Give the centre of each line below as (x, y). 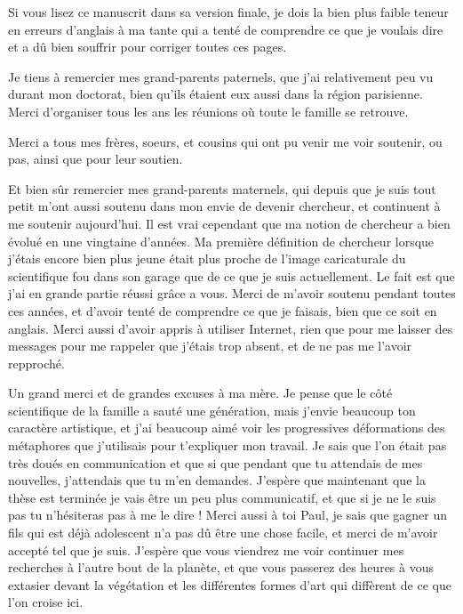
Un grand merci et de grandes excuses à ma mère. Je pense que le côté (200, 393)
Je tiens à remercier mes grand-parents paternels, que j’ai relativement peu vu (221, 76)
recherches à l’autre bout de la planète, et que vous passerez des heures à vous (221, 567)
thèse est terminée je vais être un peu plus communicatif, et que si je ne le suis (222, 497)
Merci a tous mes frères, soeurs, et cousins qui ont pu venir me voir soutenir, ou (225, 141)
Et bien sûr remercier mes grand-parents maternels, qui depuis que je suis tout (222, 188)
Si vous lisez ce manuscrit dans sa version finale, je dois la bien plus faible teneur (228, 12)
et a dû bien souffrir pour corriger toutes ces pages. (148, 47)
